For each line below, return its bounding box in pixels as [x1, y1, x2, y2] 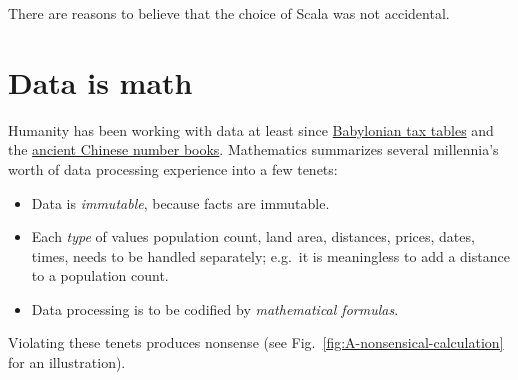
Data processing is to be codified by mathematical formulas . [31, 298, 399, 319]
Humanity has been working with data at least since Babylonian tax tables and [8, 119, 494, 140]
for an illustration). [8, 352, 126, 373]
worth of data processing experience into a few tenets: [8, 158, 338, 179]
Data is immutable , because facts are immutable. [31, 192, 330, 213]
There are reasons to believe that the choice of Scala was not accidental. [8, 3, 450, 23]
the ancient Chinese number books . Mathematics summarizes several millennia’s [8, 139, 499, 160]
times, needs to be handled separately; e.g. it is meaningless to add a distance [31, 245, 510, 266]
